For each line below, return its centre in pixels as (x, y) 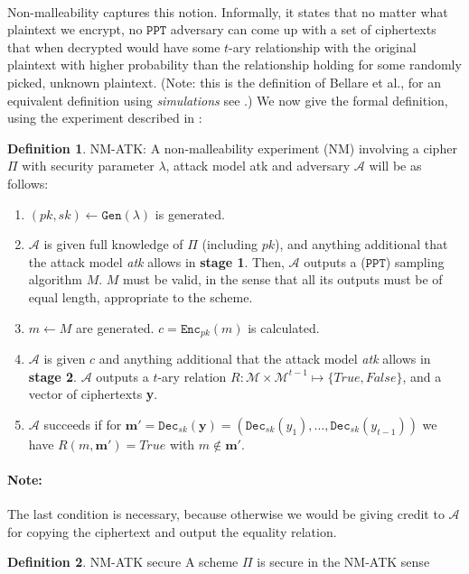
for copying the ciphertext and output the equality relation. (172, 531)
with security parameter (88, 166)
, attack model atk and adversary (258, 166)
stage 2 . (52, 376)
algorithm (55, 279)
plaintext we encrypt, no (75, 29)
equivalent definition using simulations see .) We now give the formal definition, (228, 100)
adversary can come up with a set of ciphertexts (303, 29)
